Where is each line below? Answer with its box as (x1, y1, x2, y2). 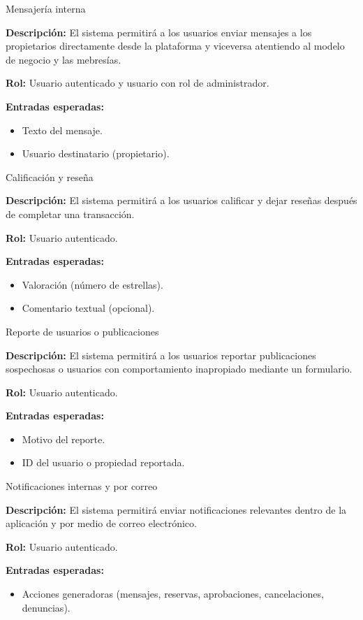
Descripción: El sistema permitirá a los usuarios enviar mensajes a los (6, 24, 312, 39)
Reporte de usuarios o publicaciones (6, 324, 159, 338)
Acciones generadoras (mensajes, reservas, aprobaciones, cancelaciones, (22, 586, 324, 601)
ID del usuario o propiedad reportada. (22, 455, 185, 470)
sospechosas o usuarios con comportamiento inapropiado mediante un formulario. (6, 361, 353, 376)
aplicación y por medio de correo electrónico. (6, 516, 197, 531)
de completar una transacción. (6, 206, 135, 221)
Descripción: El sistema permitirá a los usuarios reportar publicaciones (6, 347, 316, 362)
